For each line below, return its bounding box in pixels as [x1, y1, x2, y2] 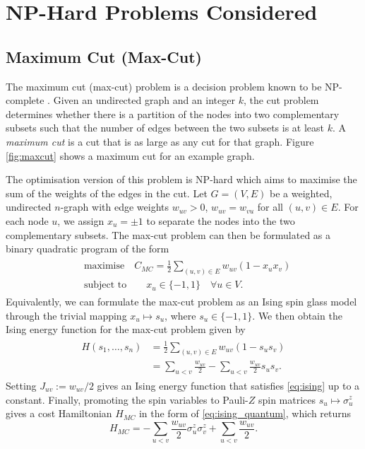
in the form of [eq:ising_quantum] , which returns [138, 406, 352, 421]
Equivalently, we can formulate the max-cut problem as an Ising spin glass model [6, 294, 357, 309]
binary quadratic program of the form [6, 241, 169, 256]
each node [6, 213, 49, 228]
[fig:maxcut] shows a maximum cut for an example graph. [6, 148, 255, 163]
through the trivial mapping [6, 308, 127, 322]
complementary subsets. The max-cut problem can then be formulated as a [6, 227, 331, 242]
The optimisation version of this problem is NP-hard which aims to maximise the [6, 172, 357, 187]
